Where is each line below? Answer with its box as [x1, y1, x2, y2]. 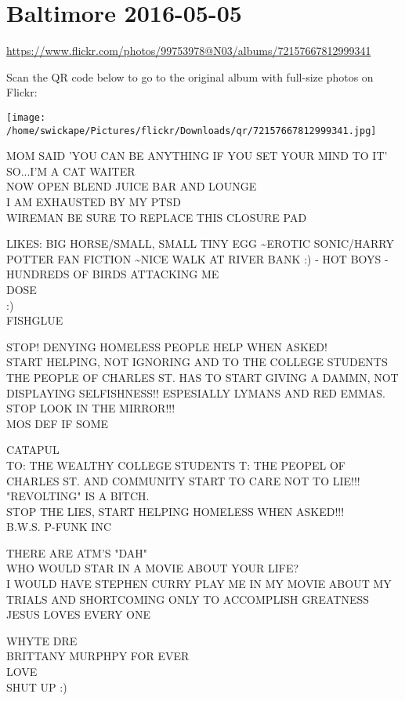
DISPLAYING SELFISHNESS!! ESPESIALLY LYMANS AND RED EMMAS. [6, 384, 385, 401]
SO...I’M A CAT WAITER [6, 162, 136, 179]
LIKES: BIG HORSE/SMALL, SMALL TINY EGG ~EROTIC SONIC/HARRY [6, 235, 394, 252]
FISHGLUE [6, 312, 63, 329]
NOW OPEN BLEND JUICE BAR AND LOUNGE [6, 178, 257, 194]
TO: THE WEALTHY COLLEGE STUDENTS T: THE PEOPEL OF [6, 456, 345, 473]
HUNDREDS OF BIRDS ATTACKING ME [6, 266, 219, 282]
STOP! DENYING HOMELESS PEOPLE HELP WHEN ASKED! [6, 338, 327, 354]
